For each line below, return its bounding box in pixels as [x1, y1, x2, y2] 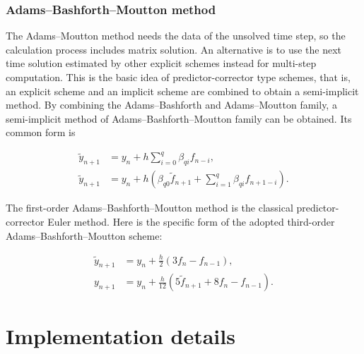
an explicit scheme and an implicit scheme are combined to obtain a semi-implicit [6, 83, 359, 98]
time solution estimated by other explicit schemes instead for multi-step [6, 56, 317, 71]
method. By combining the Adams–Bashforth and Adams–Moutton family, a [6, 97, 337, 112]
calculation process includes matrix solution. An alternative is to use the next [6, 42, 342, 56]
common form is [6, 125, 76, 140]
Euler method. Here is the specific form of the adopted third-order [47, 214, 335, 228]
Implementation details [6, 321, 235, 350]
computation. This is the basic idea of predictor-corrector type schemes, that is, [6, 70, 351, 84]
